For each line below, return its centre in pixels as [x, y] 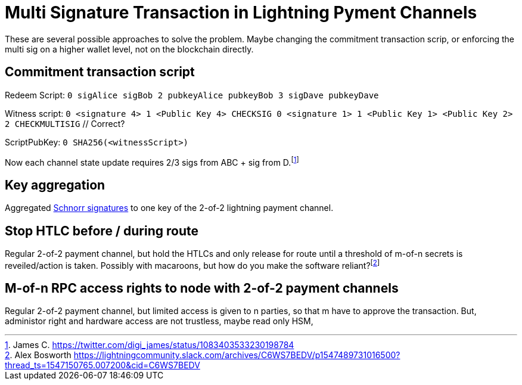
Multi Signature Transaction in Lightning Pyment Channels [241, 13]
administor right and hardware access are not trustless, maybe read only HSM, [159, 321]
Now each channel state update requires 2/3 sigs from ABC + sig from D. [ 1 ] [152, 161]
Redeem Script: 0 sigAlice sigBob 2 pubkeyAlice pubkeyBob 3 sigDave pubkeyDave [192, 95]
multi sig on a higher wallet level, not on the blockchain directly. [129, 49]
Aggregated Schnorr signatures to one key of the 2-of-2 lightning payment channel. [169, 208]
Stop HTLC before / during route [102, 231]
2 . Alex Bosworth [38, 355]
